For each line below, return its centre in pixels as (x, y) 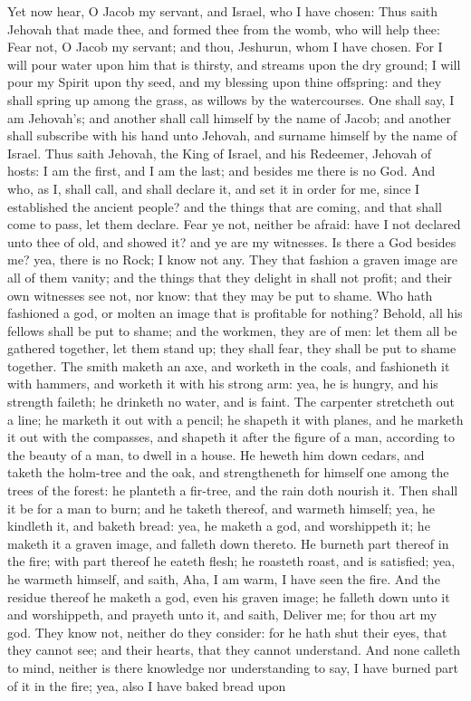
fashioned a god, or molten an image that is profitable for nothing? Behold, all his (235, 313)
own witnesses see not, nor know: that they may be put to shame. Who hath (220, 295)
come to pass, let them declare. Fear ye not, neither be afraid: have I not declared (234, 224)
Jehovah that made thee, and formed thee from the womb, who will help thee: (224, 29)
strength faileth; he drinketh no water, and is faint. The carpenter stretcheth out (231, 402)
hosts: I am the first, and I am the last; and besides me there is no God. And (221, 171)
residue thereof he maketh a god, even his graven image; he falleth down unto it (229, 596)
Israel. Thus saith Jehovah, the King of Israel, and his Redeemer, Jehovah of (220, 153)
